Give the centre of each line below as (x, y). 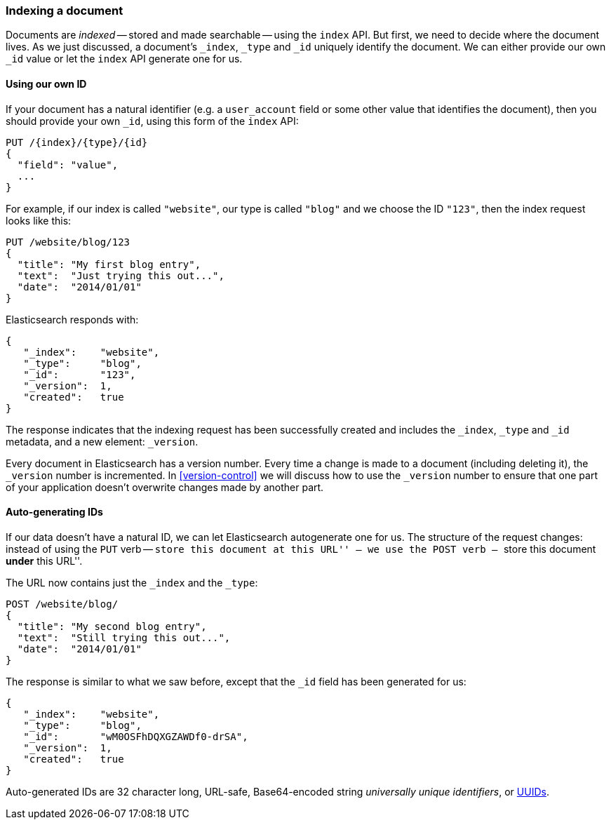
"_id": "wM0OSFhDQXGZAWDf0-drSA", (136, 736)
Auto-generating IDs (54, 512)
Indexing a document (65, 11)
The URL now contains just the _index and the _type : (132, 582)
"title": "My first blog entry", (109, 264)
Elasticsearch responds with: (72, 319)
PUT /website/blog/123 (68, 242)
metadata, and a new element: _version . (102, 441)
